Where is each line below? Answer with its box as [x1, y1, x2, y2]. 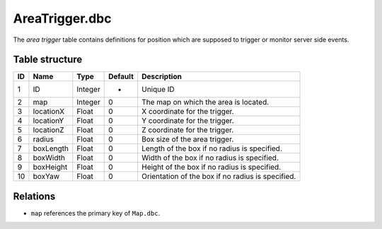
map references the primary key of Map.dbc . [30, 209, 161, 217]
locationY [33, 116, 64, 126]
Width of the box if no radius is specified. [141, 153, 279, 163]
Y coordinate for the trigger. [141, 116, 234, 126]
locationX [33, 107, 65, 117]
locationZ [33, 125, 64, 135]
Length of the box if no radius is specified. [141, 143, 282, 153]
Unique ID [141, 85, 175, 95]
